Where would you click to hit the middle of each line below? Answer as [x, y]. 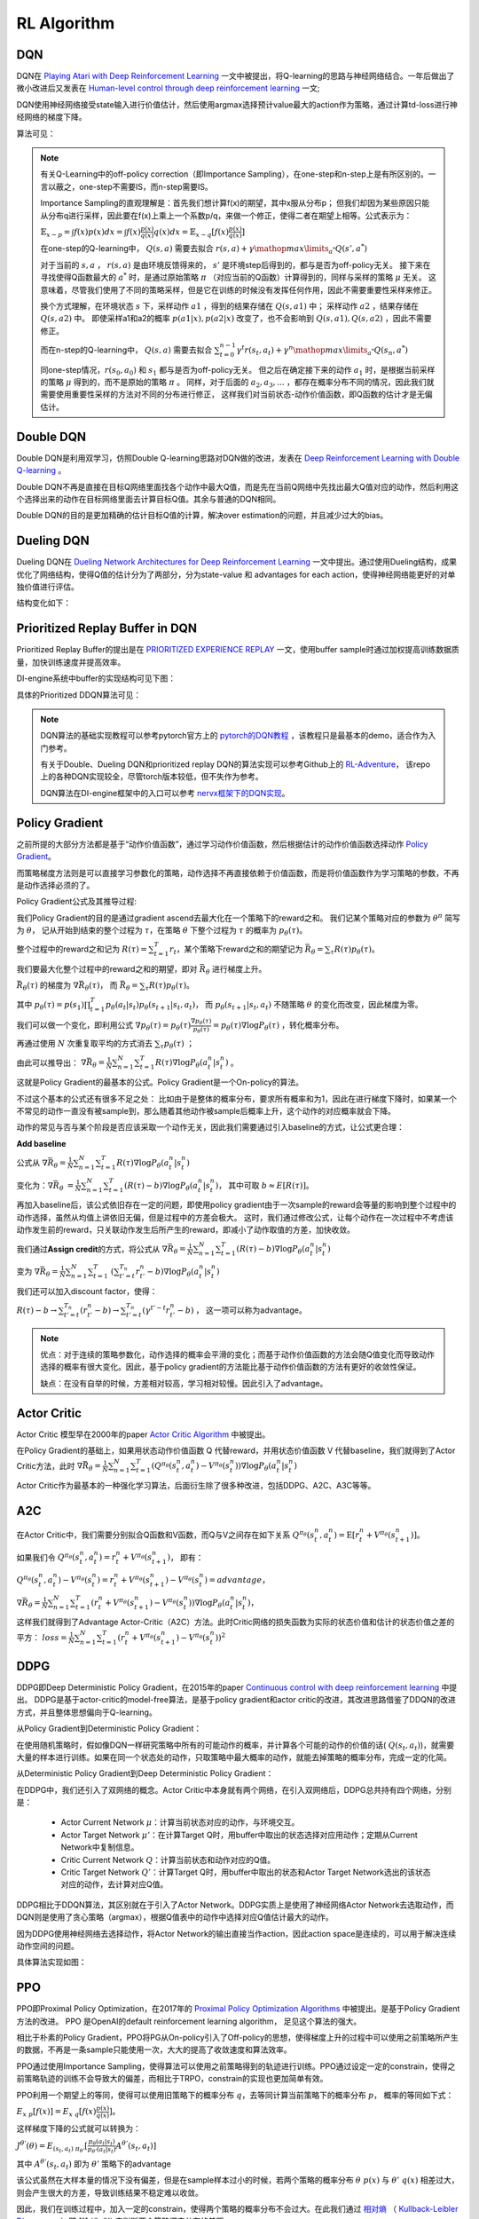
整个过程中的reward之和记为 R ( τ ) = [82, 949]
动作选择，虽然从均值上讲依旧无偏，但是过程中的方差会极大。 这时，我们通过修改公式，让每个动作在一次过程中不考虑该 [235, 1217]
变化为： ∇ [35, 1185]
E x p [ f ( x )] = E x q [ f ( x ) [56, 2112]
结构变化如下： [43, 603]
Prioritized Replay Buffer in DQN [106, 629]
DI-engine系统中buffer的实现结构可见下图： [96, 678]
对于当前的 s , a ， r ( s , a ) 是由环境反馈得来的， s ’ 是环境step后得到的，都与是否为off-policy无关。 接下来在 [236, 265]
